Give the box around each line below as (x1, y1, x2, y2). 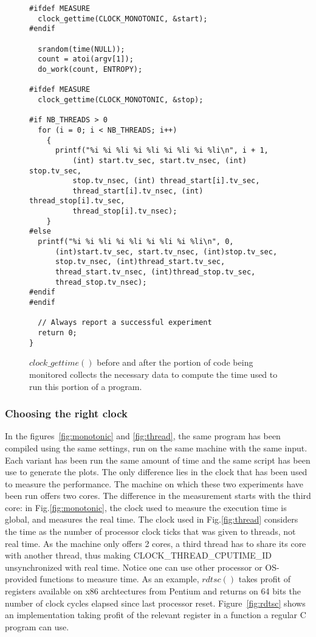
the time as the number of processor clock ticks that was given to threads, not (5, 525, 296, 538)
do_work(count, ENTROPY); (38, 64, 143, 74)
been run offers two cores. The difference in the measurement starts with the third (5, 489, 311, 502)
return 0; (38, 329, 77, 337)
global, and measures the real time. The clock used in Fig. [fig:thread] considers (5, 513, 298, 526)
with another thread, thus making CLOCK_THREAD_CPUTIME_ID (5, 549, 272, 562)
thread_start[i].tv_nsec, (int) (72, 186, 204, 195)
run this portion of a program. (29, 380, 142, 392)
